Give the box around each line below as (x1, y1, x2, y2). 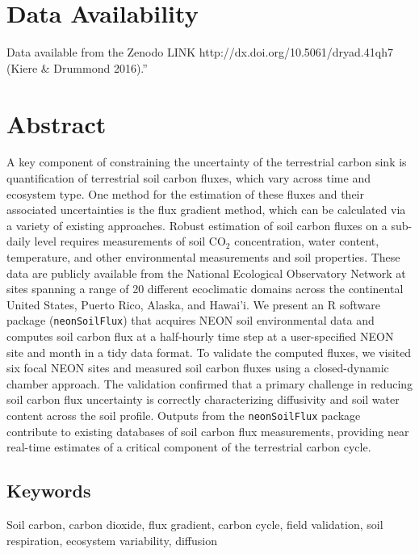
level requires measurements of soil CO (34, 233, 226, 250)
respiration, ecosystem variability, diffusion (6, 531, 218, 548)
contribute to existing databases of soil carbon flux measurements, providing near (6, 422, 409, 439)
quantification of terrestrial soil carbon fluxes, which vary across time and (6, 170, 371, 187)
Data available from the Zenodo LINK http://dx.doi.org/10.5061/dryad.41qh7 (6, 44, 393, 61)
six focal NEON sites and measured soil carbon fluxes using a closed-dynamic (6, 359, 389, 376)
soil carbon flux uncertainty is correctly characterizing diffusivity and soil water (6, 391, 400, 408)
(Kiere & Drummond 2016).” (6, 59, 148, 76)
